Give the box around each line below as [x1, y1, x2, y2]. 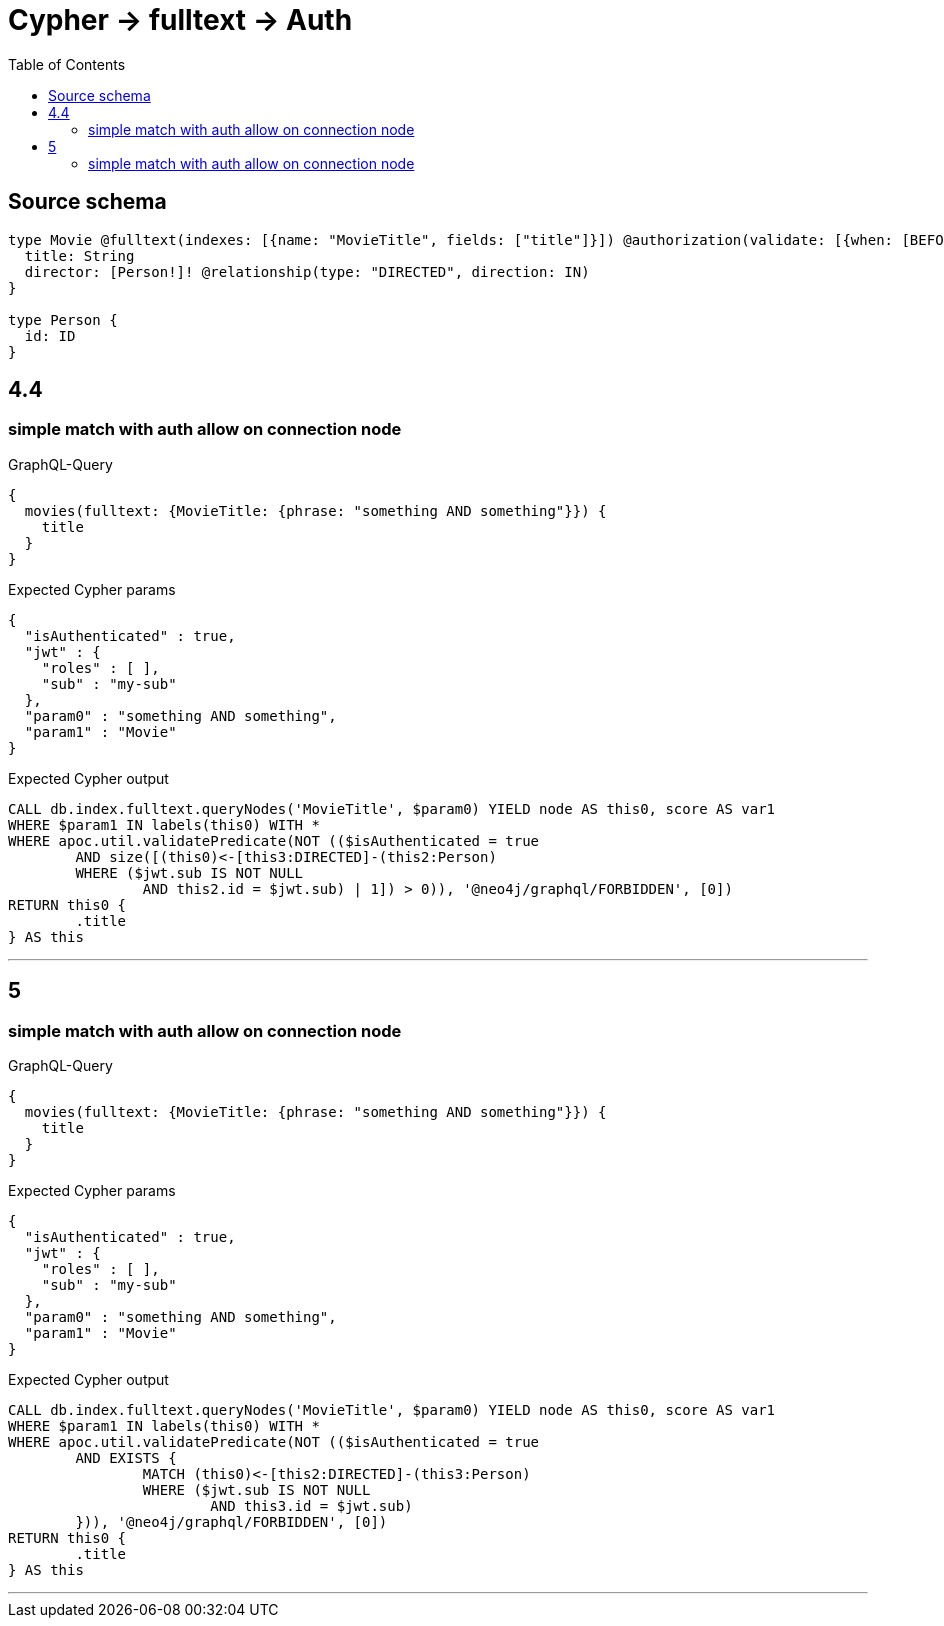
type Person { [8, 311, 118, 328]
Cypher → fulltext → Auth [8, 3, 353, 37]
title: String [24, 247, 135, 264]
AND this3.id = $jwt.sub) [210, 1498, 413, 1515]
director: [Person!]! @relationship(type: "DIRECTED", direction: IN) [24, 263, 590, 280]
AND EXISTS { [75, 1450, 177, 1467]
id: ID [24, 327, 76, 344]
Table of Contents [8, 55, 126, 73]
